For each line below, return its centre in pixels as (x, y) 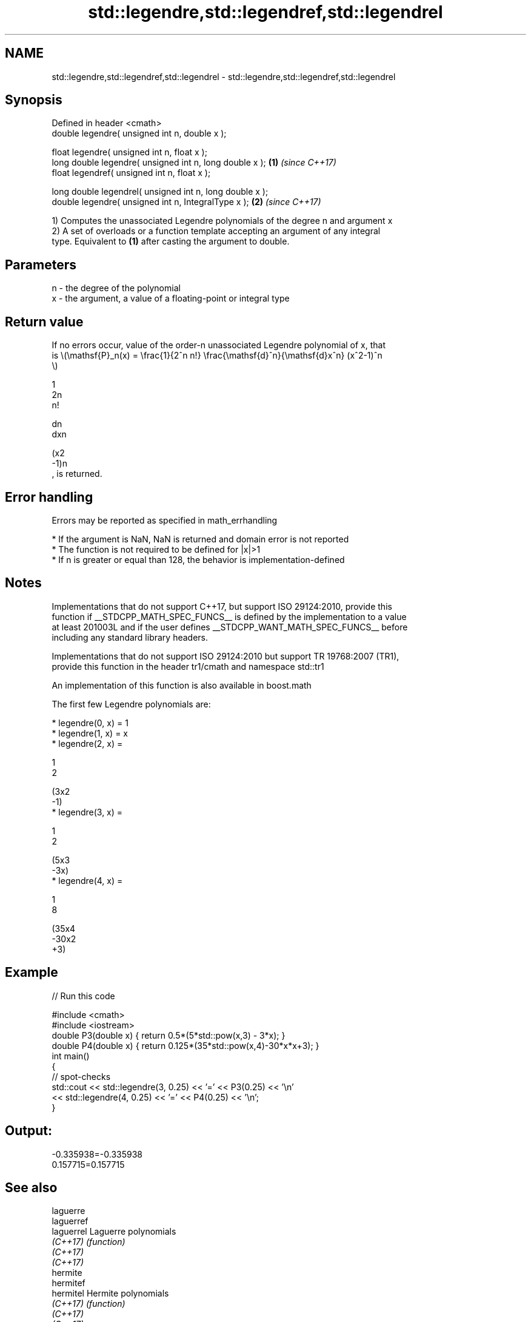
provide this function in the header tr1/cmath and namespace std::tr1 (188, 666)
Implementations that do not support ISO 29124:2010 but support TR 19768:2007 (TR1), (225, 656)
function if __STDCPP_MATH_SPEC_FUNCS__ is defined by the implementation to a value (229, 616)
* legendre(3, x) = (87, 812)
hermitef (68, 1283)
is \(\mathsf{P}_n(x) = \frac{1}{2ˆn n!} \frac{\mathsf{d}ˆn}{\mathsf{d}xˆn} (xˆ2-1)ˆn (217, 356)
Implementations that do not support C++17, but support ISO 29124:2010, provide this (222, 606)
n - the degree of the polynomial (116, 288)
